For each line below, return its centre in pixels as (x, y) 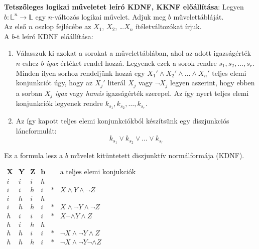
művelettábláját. (199, 16)
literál (117, 83)
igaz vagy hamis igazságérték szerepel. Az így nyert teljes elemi (152, 93)
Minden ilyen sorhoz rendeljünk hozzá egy (80, 73)
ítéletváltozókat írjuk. (169, 26)
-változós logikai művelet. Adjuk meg (109, 16)
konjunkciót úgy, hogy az (54, 83)
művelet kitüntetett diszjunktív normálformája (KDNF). (157, 155)
